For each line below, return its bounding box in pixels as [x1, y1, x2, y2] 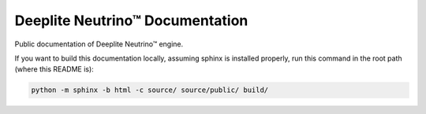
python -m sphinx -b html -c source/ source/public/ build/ [31, 86, 269, 94]
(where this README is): [14, 64, 94, 74]
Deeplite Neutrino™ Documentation [14, 12, 248, 29]
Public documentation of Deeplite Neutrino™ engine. [14, 39, 184, 49]
